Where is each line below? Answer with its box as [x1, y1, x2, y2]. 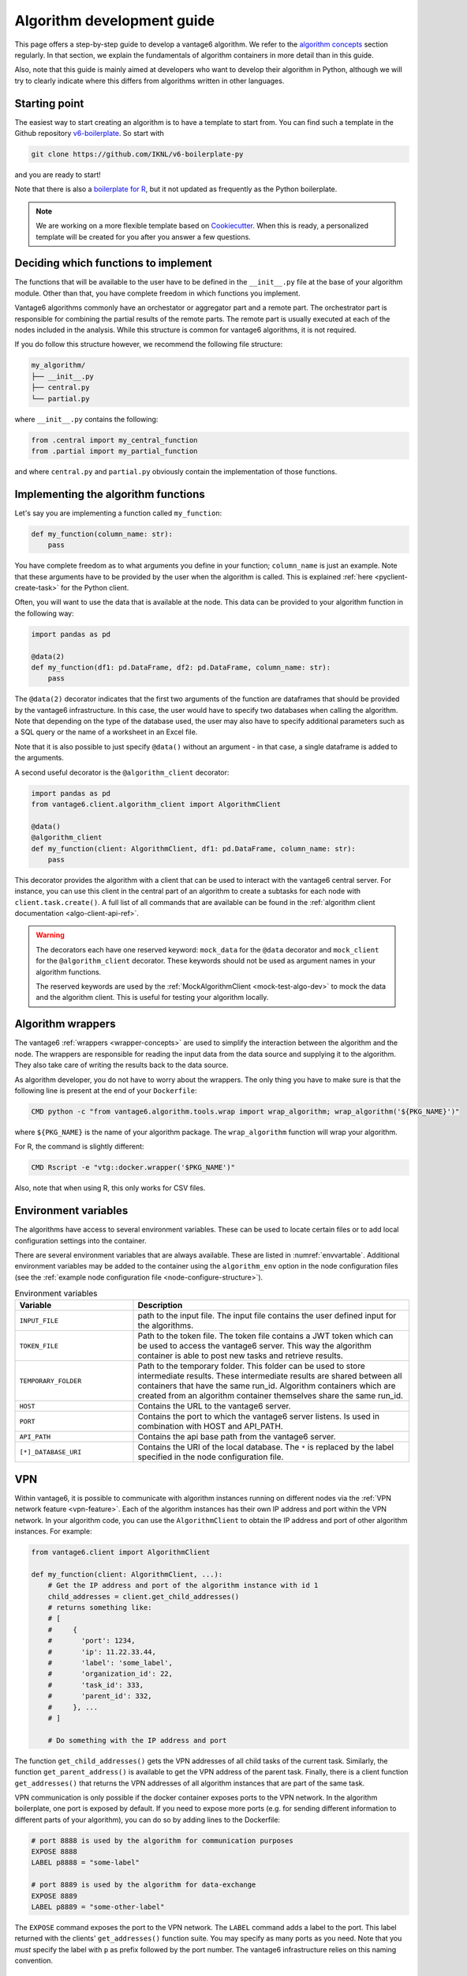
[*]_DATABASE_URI [19, 1447, 82, 1456]
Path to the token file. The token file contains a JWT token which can [137, 1330, 394, 1341]
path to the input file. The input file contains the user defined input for [137, 1310, 397, 1322]
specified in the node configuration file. [137, 1451, 284, 1462]
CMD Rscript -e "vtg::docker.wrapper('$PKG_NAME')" [31, 1163, 236, 1172]
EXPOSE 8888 [31, 1847, 78, 1857]
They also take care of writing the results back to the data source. [14, 1060, 229, 1070]
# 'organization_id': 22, [47, 1669, 174, 1679]
